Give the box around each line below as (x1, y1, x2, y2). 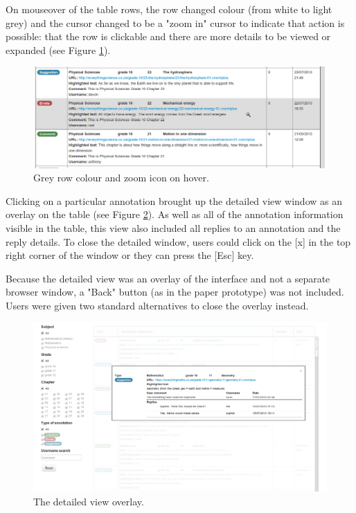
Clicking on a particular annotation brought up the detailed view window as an (6, 193, 342, 208)
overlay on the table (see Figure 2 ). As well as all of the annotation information (6, 207, 344, 222)
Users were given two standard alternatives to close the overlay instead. (6, 298, 309, 312)
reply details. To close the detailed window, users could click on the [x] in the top (6, 234, 351, 249)
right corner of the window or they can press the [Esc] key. (6, 248, 254, 262)
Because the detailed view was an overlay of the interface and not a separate (6, 271, 330, 285)
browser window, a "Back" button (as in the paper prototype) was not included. (6, 285, 344, 299)
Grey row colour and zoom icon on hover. (33, 170, 209, 185)
